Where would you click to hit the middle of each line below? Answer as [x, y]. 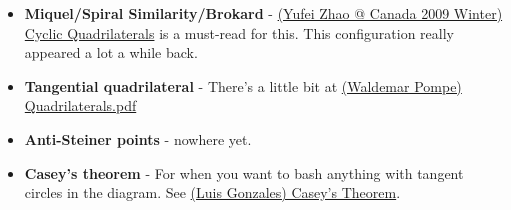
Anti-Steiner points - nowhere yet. [138, 138]
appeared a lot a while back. [111, 52]
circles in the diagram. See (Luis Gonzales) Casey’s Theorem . [212, 192]
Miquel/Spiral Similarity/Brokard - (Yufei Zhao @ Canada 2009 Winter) [263, 13]
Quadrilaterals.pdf [80, 105]
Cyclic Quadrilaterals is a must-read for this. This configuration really [239, 32]
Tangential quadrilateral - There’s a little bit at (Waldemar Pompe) [243, 85]
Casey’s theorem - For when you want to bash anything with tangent [244, 172]
